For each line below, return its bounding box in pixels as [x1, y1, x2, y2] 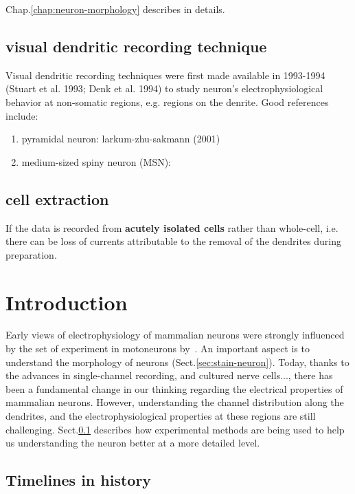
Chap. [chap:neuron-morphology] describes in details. [5, 2, 225, 16]
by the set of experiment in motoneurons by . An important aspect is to [5, 341, 310, 356]
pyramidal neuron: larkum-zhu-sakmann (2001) [21, 131, 220, 146]
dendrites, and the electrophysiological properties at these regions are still [5, 409, 316, 423]
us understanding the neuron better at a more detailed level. [5, 436, 260, 450]
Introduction [5, 288, 128, 316]
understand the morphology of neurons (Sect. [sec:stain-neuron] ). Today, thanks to [5, 354, 350, 369]
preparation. [5, 247, 57, 261]
